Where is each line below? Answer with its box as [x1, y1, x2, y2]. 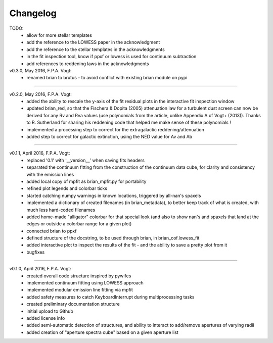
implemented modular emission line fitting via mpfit [26, 287, 133, 293]
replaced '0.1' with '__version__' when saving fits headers [26, 157, 145, 163]
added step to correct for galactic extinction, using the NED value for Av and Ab [26, 134, 193, 140]
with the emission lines [26, 171, 74, 177]
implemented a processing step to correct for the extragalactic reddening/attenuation [26, 126, 204, 132]
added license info [26, 315, 65, 321]
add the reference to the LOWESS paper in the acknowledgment [26, 39, 160, 45]
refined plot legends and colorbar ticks [26, 185, 108, 191]
